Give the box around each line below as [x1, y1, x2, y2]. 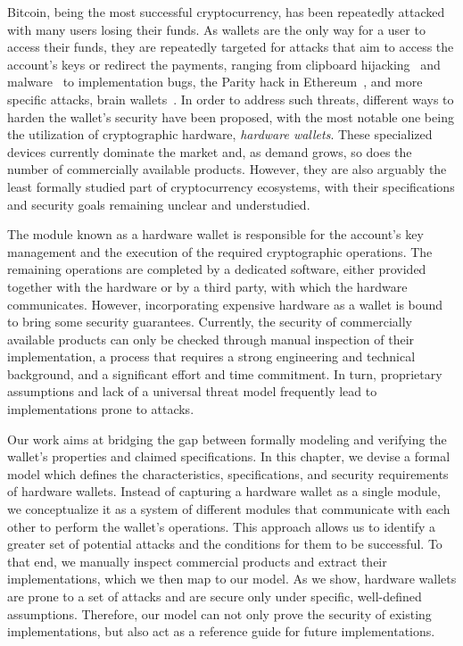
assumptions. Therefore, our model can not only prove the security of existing [7, 604, 432, 623]
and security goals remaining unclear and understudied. [7, 195, 310, 213]
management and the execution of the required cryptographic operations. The [7, 242, 433, 261]
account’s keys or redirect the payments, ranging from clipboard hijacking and [7, 54, 441, 73]
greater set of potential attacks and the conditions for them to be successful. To [7, 534, 442, 553]
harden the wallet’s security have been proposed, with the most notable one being [7, 107, 454, 126]
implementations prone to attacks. [7, 400, 194, 418]
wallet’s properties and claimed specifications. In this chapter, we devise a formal [7, 447, 451, 466]
